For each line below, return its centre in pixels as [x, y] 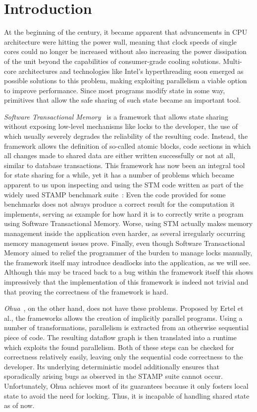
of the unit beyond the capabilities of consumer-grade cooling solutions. [112, 61]
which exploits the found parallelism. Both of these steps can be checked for [119, 347]
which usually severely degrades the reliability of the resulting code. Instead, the [126, 136]
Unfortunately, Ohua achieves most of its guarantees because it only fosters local [126, 385]
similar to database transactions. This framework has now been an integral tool [125, 165]
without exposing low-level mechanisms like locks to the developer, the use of [121, 126]
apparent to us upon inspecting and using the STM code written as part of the [124, 185]
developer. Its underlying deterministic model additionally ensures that [112, 366]
